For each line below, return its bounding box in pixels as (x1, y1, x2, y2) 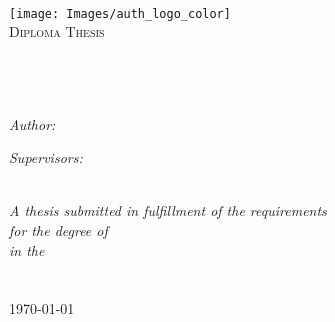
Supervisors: (9, 147, 83, 168)
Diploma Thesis (9, 21, 105, 42)
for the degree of (9, 220, 108, 240)
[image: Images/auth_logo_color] (9, 6, 231, 21)
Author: (9, 113, 56, 134)
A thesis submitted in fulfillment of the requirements (9, 200, 327, 221)
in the (9, 239, 45, 260)
